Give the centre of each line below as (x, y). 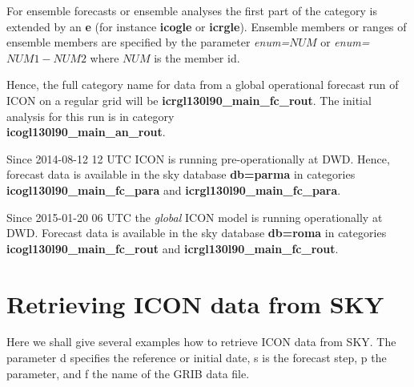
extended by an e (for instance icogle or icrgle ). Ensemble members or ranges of (207, 26)
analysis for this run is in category (90, 116)
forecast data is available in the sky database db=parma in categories (181, 174)
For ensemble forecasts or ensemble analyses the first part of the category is (192, 10)
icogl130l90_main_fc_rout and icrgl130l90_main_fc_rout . (173, 248)
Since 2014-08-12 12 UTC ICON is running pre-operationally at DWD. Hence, (198, 158)
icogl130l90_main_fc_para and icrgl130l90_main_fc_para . (174, 189)
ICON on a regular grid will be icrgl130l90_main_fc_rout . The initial (189, 100)
